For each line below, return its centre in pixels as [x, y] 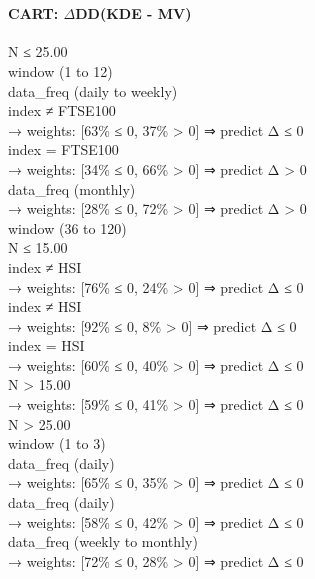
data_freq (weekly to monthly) [103, 541]
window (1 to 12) [60, 70]
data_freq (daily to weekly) [93, 90]
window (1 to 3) [57, 443]
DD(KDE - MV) [133, 13]
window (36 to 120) [67, 227]
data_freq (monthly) [72, 188]
